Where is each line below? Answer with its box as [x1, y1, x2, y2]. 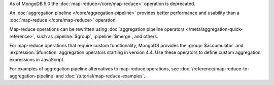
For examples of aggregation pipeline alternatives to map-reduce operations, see [9, 66, 179, 72]
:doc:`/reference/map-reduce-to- [180, 66, 250, 72]
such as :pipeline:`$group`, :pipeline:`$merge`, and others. [36, 33, 158, 39]
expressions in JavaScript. [9, 56, 65, 62]
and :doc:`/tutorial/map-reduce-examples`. [56, 73, 146, 79]
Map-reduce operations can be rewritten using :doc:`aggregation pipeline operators [9, 26, 185, 32]
